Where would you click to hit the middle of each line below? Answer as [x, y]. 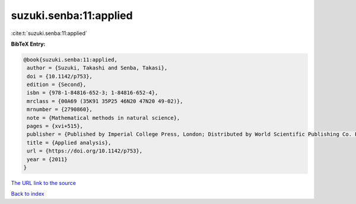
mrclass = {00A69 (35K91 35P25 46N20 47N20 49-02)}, [105, 101]
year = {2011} [47, 159]
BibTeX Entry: [28, 44]
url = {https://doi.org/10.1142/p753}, [85, 151]
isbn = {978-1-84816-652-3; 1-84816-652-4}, [93, 93]
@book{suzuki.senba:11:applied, [71, 60]
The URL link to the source [44, 183]
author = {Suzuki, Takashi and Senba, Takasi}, [97, 68]
